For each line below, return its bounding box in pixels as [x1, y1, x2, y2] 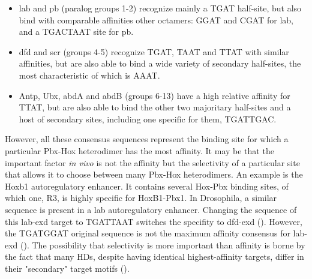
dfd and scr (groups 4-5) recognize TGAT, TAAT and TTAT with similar [19, 45, 289, 58]
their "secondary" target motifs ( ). [5, 262, 130, 274]
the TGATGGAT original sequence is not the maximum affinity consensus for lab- [5, 227, 307, 239]
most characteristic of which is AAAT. [19, 68, 160, 81]
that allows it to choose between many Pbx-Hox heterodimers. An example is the [5, 168, 303, 181]
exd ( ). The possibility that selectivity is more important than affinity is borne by [5, 238, 305, 251]
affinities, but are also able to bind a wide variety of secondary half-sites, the [19, 57, 301, 70]
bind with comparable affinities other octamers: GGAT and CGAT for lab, [19, 13, 293, 26]
